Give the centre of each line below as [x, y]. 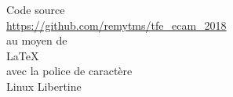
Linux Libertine [44, 86]
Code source [36, 9]
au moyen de [37, 40]
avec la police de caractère [69, 71]
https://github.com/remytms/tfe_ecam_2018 [116, 25]
